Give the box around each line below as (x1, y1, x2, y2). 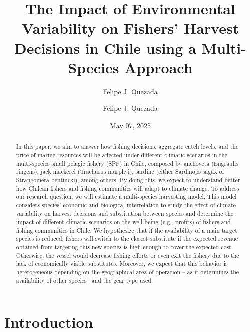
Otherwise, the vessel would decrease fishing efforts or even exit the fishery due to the (16, 251, 239, 259)
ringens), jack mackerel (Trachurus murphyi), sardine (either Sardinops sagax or (16, 167, 225, 176)
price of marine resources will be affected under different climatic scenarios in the (16, 150, 228, 159)
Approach (124, 57, 193, 77)
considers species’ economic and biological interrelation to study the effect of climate (16, 200, 236, 209)
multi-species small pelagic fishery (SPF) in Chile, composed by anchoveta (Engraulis (16, 159, 239, 167)
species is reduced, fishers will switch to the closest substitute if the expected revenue (16, 234, 238, 243)
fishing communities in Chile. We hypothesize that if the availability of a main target (16, 226, 237, 234)
